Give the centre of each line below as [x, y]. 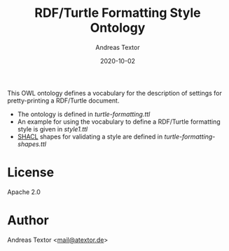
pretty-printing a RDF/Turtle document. [63, 101]
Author [28, 220]
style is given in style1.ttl [53, 129]
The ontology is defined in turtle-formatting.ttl [84, 114]
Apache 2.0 [24, 192]
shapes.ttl [32, 144]
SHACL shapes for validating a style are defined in [90, 136]
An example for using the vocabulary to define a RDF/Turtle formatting [119, 122]
